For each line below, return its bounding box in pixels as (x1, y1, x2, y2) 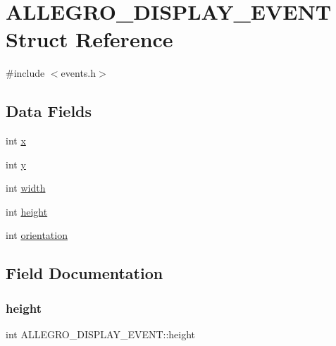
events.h (61, 66, 97, 80)
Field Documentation (6, 262, 163, 284)
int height (6, 204, 48, 218)
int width (6, 180, 46, 195)
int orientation (6, 228, 68, 242)
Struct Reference (6, 25, 173, 54)
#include (6, 66, 45, 80)
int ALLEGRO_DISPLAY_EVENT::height (6, 327, 196, 342)
